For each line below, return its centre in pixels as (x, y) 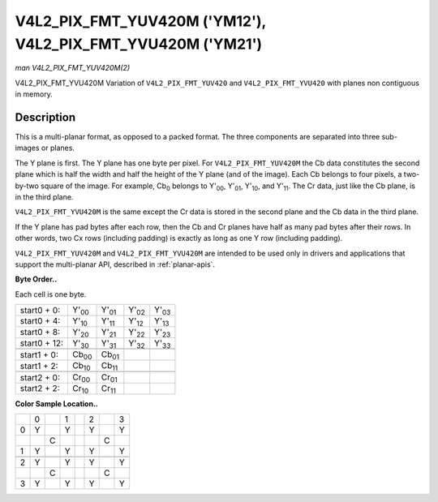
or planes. (58, 148)
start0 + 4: (40, 321)
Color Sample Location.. (57, 403)
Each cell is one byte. (51, 294)
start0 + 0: (40, 310)
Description (45, 117)
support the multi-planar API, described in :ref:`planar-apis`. (115, 264)
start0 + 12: (42, 343)
